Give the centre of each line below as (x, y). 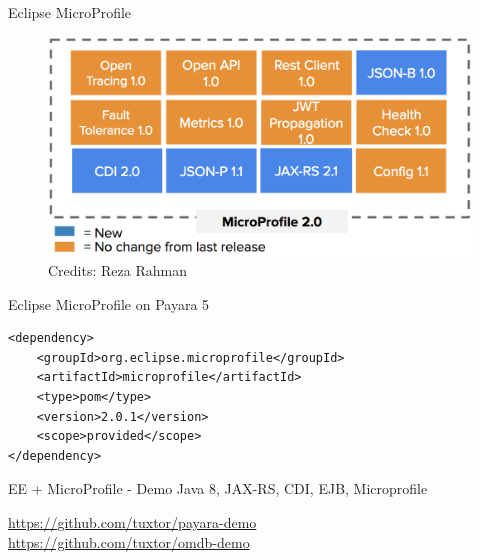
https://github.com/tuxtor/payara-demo (132, 521)
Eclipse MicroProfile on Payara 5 (109, 303)
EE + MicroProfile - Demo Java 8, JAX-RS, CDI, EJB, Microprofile (218, 488)
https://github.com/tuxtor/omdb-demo (129, 541)
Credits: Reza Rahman (117, 270)
